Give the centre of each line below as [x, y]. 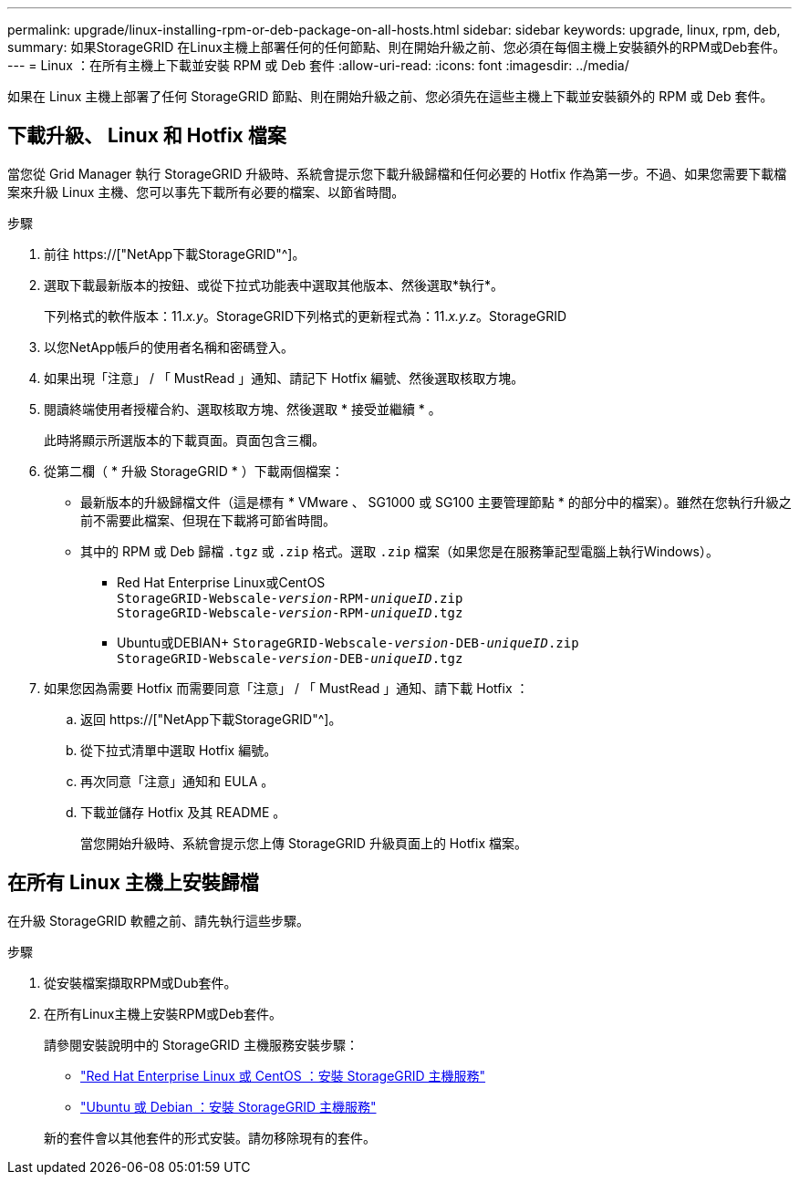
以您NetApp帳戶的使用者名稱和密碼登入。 [169, 347]
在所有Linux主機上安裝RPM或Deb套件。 [163, 1013]
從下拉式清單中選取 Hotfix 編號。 [179, 750]
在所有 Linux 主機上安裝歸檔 [133, 883]
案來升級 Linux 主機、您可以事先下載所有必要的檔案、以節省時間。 [206, 192]
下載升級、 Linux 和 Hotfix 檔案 [147, 136]
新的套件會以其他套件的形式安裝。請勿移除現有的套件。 [210, 1137]
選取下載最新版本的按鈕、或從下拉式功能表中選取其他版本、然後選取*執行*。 [274, 285]
